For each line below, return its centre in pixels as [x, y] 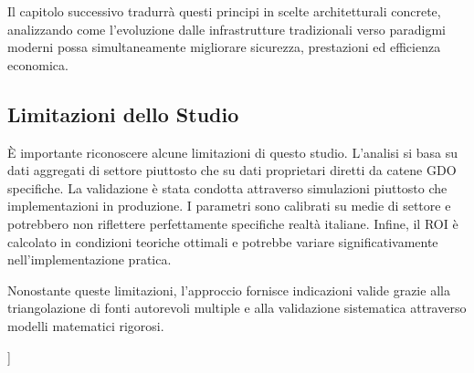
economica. [38, 64]
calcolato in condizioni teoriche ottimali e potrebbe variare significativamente [223, 241]
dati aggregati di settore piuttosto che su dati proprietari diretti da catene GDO [232, 170]
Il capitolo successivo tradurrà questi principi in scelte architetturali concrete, [224, 11]
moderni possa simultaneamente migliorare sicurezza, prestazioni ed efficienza [224, 47]
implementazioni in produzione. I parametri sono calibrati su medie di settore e [229, 206]
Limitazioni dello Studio [123, 114]
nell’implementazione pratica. [90, 259]
